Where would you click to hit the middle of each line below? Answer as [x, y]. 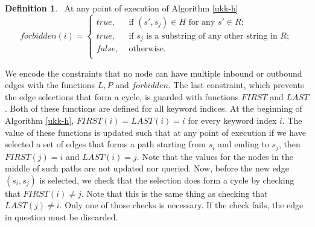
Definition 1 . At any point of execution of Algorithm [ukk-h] [122, 8]
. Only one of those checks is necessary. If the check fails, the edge [181, 205]
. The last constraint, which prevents [236, 85]
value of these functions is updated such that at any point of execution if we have [155, 132]
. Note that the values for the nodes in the [215, 156]
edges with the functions [50, 85]
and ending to [243, 144]
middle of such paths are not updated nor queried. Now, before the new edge [147, 168]
